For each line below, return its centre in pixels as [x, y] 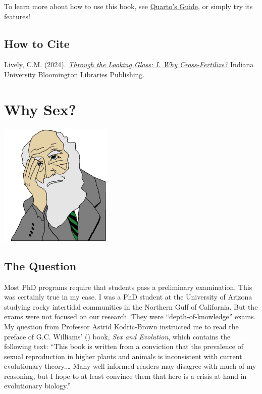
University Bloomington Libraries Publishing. [74, 74]
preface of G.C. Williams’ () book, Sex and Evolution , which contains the [117, 336]
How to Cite [37, 43]
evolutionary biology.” [37, 386]
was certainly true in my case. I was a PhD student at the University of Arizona [128, 297]
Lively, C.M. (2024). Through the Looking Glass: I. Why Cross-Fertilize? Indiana [129, 64]
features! [17, 16]
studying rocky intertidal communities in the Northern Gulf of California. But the [131, 306]
